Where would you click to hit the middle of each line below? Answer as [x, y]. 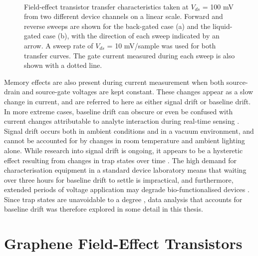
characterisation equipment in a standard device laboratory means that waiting [125, 170]
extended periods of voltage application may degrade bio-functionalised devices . [127, 189]
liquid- [223, 26]
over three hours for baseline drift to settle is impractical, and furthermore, [119, 179]
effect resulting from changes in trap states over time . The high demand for [120, 160]
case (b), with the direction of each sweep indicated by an [131, 36]
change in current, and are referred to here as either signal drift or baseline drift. [128, 101]
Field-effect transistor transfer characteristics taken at [106, 6]
